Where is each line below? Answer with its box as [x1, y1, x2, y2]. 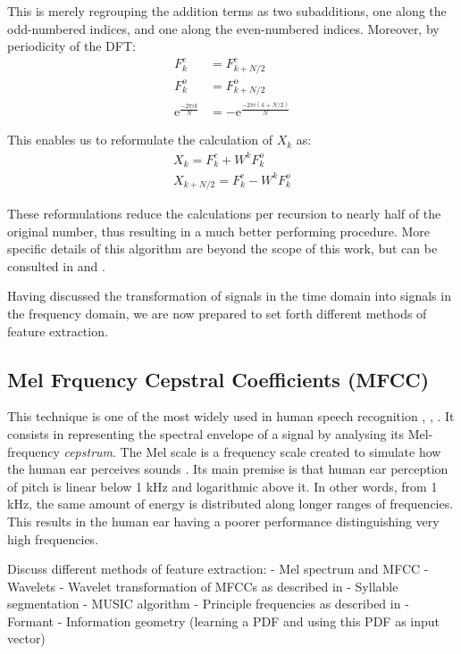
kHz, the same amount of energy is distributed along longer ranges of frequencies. [7, 494, 454, 513]
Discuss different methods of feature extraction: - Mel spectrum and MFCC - [7, 559, 429, 578]
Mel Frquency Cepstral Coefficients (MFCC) [7, 365, 430, 393]
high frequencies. [7, 529, 99, 548]
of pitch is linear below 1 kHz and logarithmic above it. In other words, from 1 [7, 476, 438, 495]
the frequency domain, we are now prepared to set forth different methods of [7, 303, 427, 322]
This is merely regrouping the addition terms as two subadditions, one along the [7, 2, 447, 20]
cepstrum [63, 442, 113, 460]
